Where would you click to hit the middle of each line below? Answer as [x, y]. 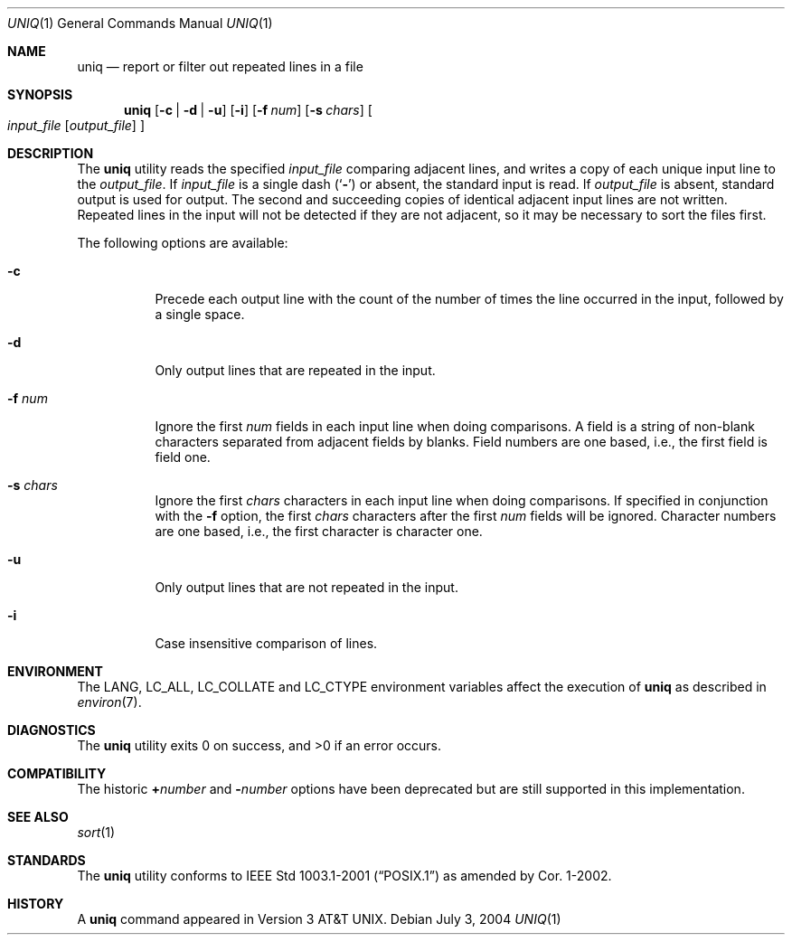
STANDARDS [47, 860]
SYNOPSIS [40, 94]
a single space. [200, 314]
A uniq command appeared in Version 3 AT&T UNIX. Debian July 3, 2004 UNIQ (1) [319, 919]
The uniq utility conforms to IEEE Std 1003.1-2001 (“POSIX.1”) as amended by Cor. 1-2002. [344, 876]
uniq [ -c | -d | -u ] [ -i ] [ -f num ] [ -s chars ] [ [248, 110]
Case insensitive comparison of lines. [266, 643]
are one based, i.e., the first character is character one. [319, 531]
